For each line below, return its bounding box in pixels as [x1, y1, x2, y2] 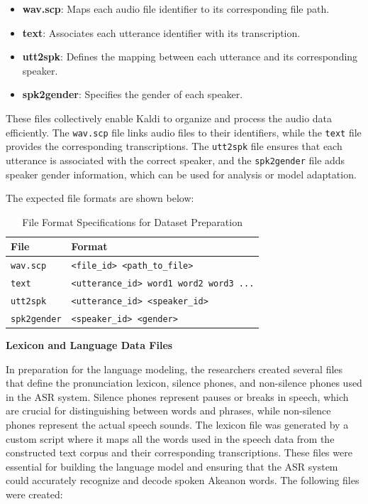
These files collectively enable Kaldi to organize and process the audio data [6, 110, 333, 125]
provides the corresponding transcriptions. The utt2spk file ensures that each [6, 139, 342, 154]
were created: [6, 486, 63, 501]
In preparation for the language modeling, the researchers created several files [6, 361, 343, 376]
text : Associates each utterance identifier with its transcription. [22, 25, 301, 40]
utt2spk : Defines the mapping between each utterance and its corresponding [22, 49, 358, 64]
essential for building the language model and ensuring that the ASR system [6, 459, 338, 473]
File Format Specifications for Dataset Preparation [22, 214, 242, 229]
